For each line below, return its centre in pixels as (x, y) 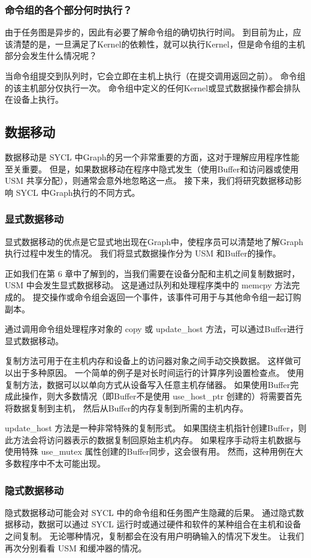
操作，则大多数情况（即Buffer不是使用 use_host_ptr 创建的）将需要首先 (161, 396)
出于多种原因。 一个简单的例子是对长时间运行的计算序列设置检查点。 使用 (158, 372)
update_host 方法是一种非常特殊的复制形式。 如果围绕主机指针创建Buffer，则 (156, 428)
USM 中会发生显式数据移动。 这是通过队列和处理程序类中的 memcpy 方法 (148, 285)
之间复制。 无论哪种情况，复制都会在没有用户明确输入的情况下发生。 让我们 (155, 536)
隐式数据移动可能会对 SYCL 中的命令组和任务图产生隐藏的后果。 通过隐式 (150, 512)
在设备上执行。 (34, 99)
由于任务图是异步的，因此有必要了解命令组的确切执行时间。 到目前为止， (149, 32)
